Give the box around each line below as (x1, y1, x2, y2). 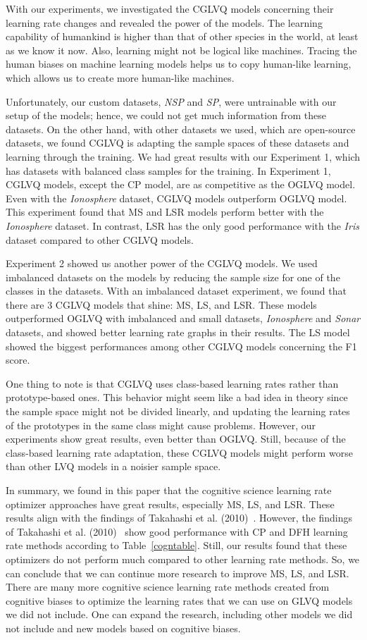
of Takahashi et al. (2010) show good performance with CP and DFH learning (6, 524, 348, 539)
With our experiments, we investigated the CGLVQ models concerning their (6, 1, 334, 16)
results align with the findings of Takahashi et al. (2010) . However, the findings (6, 510, 353, 525)
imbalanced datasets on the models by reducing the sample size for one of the (6, 269, 340, 284)
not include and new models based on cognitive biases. (6, 620, 241, 635)
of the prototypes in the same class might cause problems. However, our (6, 417, 316, 432)
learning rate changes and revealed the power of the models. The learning (6, 15, 323, 30)
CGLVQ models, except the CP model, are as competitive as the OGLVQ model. (6, 177, 356, 192)
